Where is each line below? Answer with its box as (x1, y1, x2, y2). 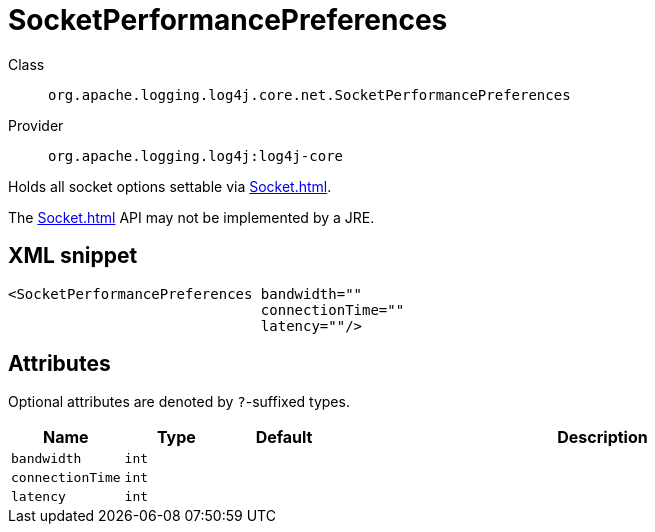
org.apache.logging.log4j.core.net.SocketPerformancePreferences (48, 86, 571, 103)
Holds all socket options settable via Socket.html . (8, 177, 332, 195)
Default (255, 427, 313, 448)
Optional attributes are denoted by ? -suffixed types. (8, 393, 350, 411)
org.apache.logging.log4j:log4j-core (48, 147, 344, 164)
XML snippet (8, 243, 138, 269)
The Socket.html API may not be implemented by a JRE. (8, 208, 375, 226)
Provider (8, 116, 64, 134)
